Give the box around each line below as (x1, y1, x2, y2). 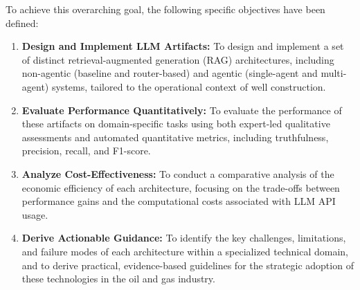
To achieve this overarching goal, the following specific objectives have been (6, 2, 325, 16)
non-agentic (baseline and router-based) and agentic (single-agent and (21, 66, 318, 80)
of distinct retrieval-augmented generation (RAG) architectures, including (21, 52, 334, 66)
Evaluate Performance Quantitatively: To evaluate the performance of (21, 102, 342, 117)
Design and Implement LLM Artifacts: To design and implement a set (21, 39, 344, 53)
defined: (6, 15, 39, 30)
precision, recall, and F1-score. (21, 143, 151, 158)
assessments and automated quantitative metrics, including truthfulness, (21, 129, 329, 144)
